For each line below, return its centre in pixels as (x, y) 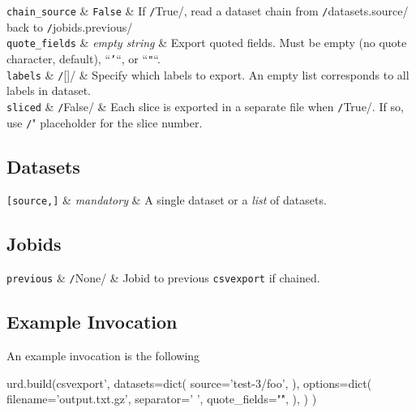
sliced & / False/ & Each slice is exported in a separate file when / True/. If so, (205, 106)
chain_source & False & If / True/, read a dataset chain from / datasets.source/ (208, 11)
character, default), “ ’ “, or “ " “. (84, 58)
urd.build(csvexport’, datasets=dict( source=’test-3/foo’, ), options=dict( (189, 383)
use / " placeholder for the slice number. (105, 122)
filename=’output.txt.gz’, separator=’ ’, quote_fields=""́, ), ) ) (162, 399)
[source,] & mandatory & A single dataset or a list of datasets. (167, 200)
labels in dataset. (49, 90)
